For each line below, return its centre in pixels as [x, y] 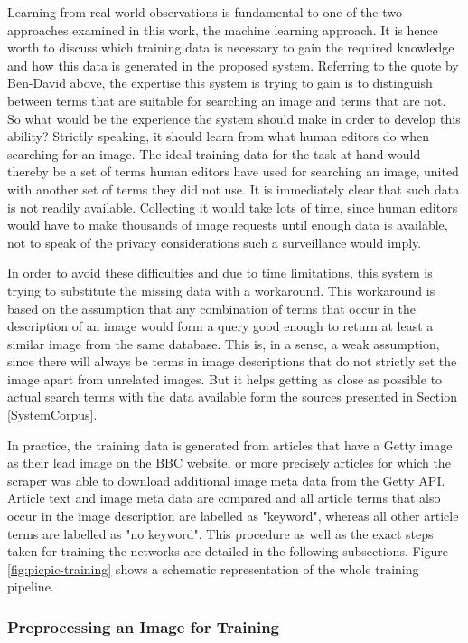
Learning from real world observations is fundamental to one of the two [205, 12]
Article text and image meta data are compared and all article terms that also [224, 498]
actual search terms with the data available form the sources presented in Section [232, 397]
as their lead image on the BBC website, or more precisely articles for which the [229, 463]
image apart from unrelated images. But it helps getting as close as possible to [225, 378]
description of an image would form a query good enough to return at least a [220, 326]
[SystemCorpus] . [52, 415]
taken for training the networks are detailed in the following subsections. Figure [228, 551]
